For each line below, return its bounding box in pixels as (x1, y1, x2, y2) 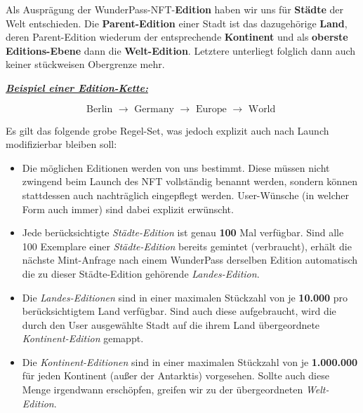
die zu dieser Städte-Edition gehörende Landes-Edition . (22, 266, 260, 280)
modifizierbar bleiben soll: (6, 137, 117, 151)
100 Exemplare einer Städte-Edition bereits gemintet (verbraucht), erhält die (22, 238, 352, 253)
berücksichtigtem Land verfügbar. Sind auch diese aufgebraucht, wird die (22, 304, 336, 318)
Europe (195, 104, 227, 114)
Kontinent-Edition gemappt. (22, 331, 144, 346)
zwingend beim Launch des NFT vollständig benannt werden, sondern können (22, 174, 357, 189)
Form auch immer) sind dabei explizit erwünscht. (22, 201, 234, 216)
